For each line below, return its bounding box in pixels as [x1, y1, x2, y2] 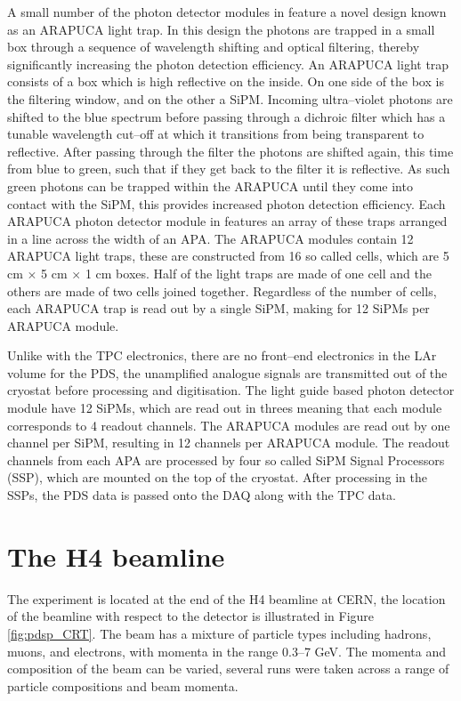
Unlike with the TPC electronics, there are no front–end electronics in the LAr [7, 346, 437, 365]
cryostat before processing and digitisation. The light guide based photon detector [7, 381, 455, 399]
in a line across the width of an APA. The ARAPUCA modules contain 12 [7, 229, 414, 247]
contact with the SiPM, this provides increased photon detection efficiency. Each [7, 194, 446, 213]
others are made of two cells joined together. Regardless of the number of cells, [7, 281, 437, 300]
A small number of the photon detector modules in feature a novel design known [7, 3, 447, 20]
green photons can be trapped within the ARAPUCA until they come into [7, 176, 413, 195]
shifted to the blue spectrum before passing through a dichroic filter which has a [7, 107, 446, 125]
